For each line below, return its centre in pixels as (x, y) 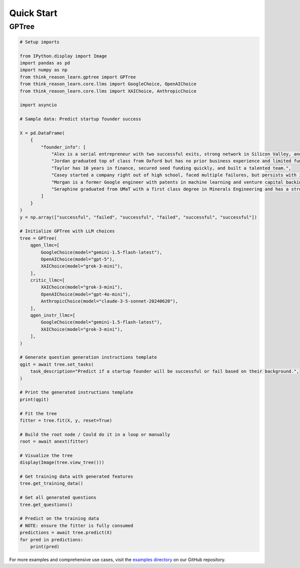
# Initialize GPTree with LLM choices (67, 231)
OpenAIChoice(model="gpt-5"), (78, 259)
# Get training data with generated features (76, 477)
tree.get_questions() (46, 504)
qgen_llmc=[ (45, 245)
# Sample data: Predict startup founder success (80, 119)
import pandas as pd (45, 63)
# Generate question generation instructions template (88, 357)
